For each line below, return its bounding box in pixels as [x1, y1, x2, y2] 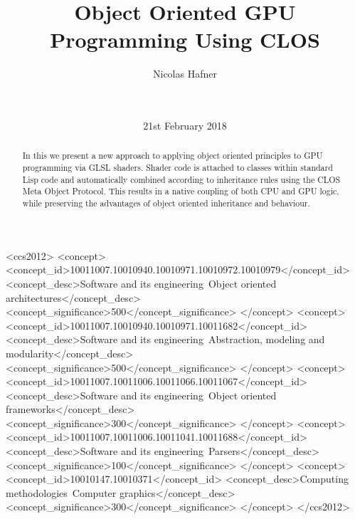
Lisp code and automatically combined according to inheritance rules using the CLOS [22, 173, 341, 185]
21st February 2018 [143, 118, 227, 133]
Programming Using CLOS [50, 25, 320, 54]
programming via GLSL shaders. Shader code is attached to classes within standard [22, 162, 333, 174]
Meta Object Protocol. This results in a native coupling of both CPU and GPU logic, [22, 185, 339, 197]
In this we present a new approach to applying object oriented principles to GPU [22, 150, 323, 162]
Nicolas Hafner [153, 66, 217, 81]
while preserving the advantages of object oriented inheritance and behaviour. [22, 197, 310, 209]
